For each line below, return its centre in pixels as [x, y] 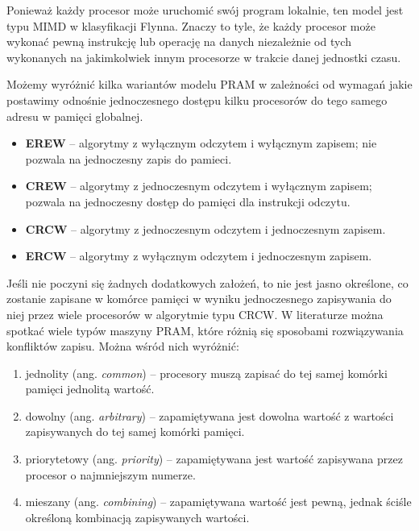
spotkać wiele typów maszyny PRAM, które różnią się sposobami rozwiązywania [205, 330]
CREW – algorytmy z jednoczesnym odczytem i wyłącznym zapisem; [199, 186]
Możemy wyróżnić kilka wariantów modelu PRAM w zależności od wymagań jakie [209, 84]
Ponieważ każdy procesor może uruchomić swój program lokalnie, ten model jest [205, 10]
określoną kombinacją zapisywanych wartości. [137, 517]
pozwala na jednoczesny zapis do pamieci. [129, 158]
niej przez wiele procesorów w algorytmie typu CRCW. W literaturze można [195, 314]
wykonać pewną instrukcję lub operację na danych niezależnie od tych [179, 41]
